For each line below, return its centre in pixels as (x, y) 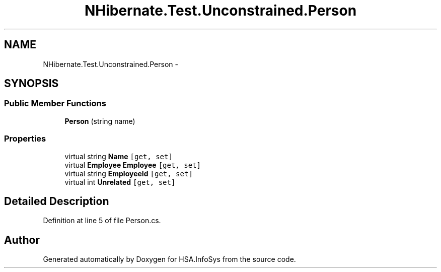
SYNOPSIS (31, 84)
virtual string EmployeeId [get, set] (129, 173)
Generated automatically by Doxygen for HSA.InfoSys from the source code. (169, 259)
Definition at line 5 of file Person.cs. (102, 221)
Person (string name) (100, 121)
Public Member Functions (55, 104)
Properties (25, 139)
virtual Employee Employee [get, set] (133, 165)
